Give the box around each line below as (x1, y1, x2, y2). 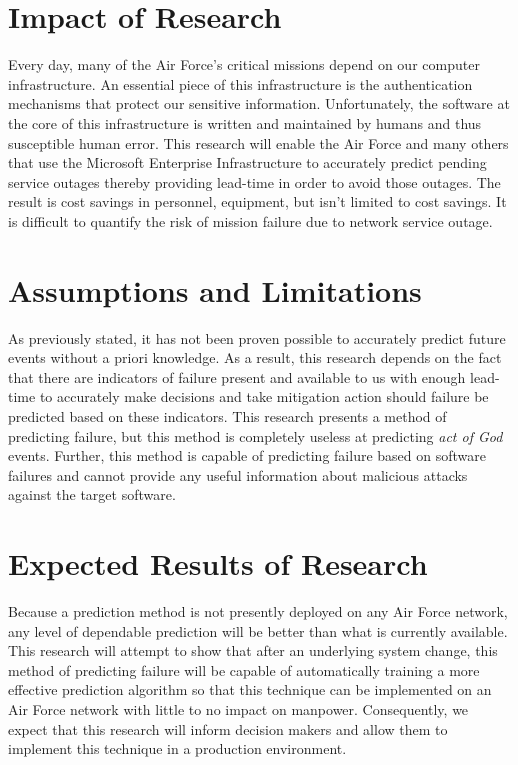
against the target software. (8, 484, 176, 505)
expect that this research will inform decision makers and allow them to (8, 718, 448, 739)
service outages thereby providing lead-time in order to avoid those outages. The (8, 171, 501, 192)
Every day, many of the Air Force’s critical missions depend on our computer (8, 54, 480, 75)
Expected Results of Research (8, 543, 428, 584)
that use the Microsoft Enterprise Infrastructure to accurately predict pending (8, 152, 487, 173)
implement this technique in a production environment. (8, 738, 347, 759)
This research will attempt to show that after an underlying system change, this (8, 640, 498, 661)
